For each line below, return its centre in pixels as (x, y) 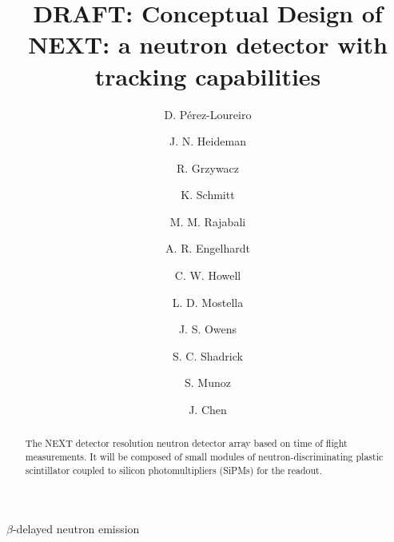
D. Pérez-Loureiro (208, 114)
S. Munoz (208, 383)
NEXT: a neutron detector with (208, 44)
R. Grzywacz (208, 167)
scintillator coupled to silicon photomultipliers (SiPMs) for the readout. (173, 470)
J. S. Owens (208, 329)
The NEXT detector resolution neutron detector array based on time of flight (186, 443)
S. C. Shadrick (208, 355)
